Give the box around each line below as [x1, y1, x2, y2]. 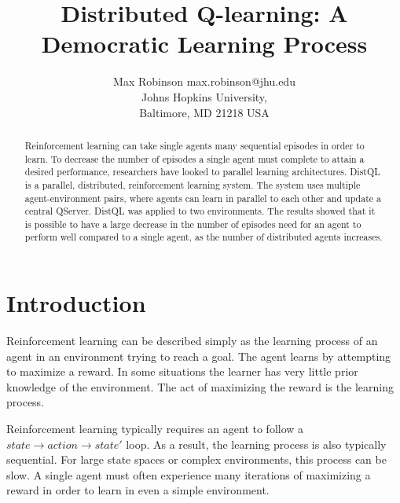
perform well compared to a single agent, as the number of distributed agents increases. [24, 230, 383, 244]
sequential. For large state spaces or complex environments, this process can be [6, 451, 387, 468]
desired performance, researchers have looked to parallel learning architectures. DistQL [24, 165, 380, 178]
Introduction [6, 287, 146, 319]
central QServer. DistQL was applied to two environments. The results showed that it [24, 204, 376, 218]
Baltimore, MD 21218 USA [139, 104, 270, 120]
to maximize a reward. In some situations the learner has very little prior [6, 363, 358, 380]
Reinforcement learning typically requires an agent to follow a [6, 420, 304, 437]
